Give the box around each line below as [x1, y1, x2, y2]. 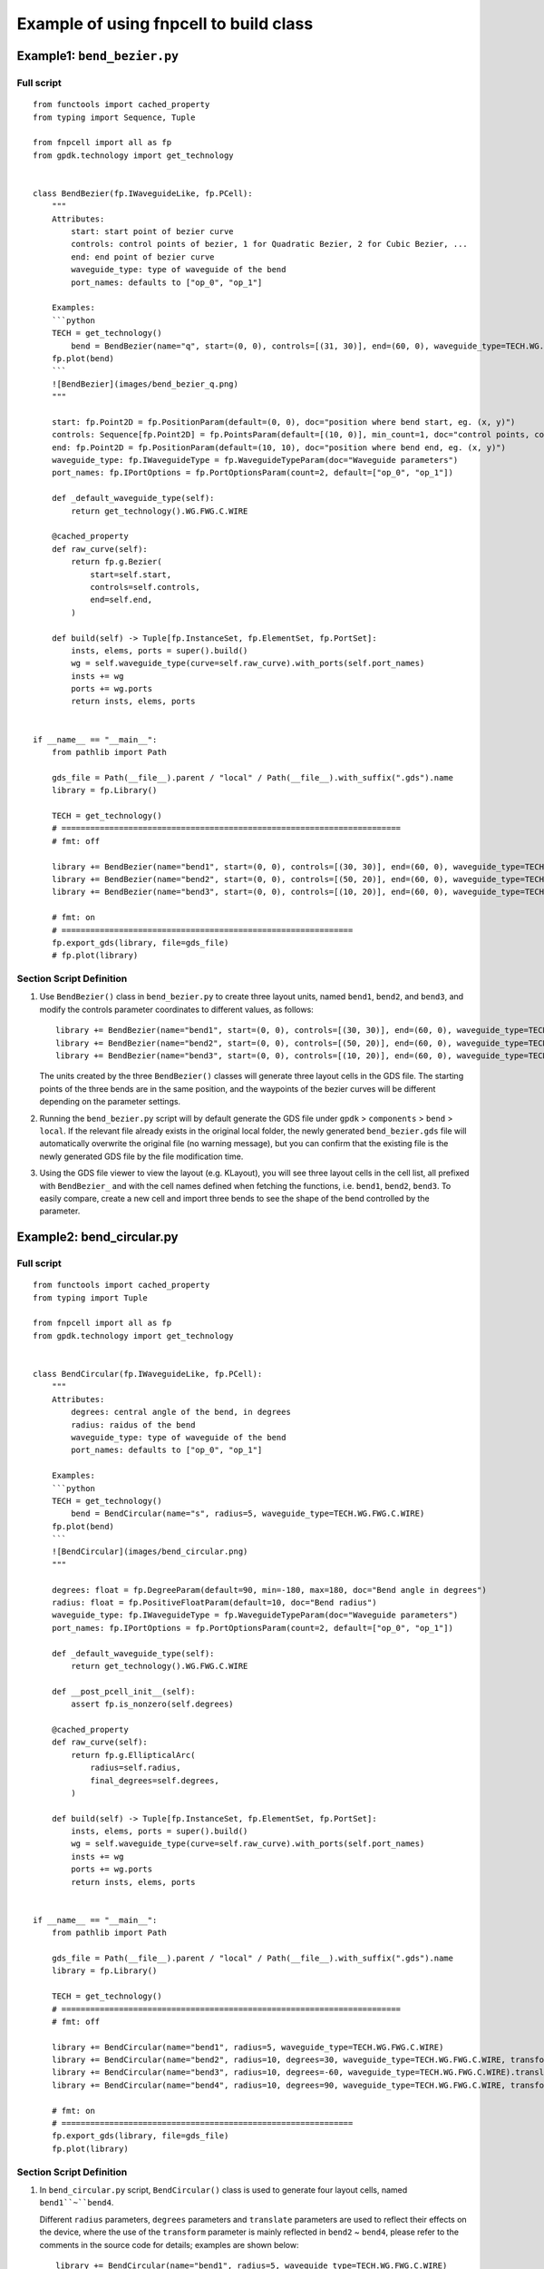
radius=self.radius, [90, 1763, 181, 1773]
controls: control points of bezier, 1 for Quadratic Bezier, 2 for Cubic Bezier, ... [71, 239, 469, 250]
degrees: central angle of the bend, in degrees [71, 1407, 292, 1418]
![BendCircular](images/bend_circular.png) [51, 1547, 248, 1557]
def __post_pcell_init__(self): [51, 1686, 196, 1696]
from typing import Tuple [33, 1292, 149, 1302]
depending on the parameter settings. [39, 1096, 181, 1107]
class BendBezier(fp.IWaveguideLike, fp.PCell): [33, 188, 253, 199]
